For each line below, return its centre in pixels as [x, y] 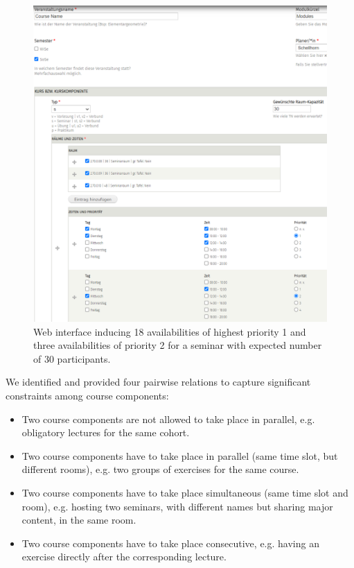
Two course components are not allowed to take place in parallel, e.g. [168, 419]
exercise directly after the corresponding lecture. [124, 557]
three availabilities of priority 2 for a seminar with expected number [178, 345]
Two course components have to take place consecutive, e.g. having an [170, 543]
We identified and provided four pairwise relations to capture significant [158, 382]
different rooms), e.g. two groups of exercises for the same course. [160, 469]
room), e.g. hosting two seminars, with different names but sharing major [177, 506]
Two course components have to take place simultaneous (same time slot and [185, 492]
